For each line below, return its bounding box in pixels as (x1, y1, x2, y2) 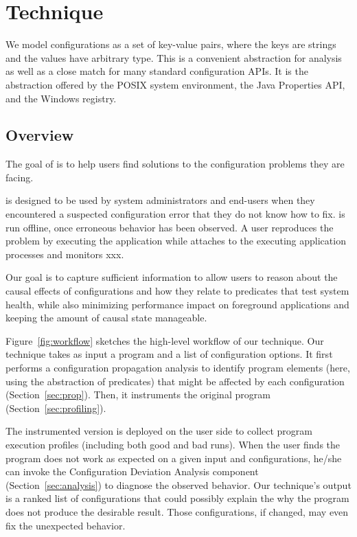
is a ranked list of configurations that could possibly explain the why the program (5, 491, 349, 505)
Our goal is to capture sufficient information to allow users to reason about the (5, 270, 338, 284)
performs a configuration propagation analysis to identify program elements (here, (5, 361, 350, 375)
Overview (5, 124, 74, 146)
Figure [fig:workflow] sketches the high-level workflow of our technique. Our (5, 333, 324, 347)
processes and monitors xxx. (5, 247, 124, 261)
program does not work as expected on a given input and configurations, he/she (5, 450, 342, 465)
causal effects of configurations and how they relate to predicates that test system (5, 284, 349, 298)
